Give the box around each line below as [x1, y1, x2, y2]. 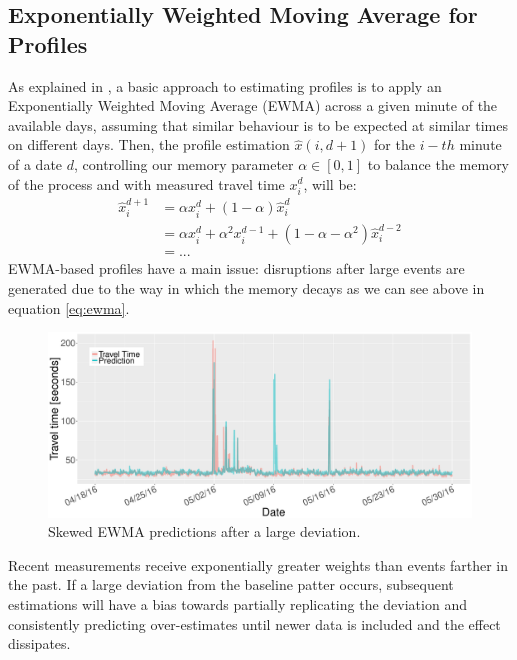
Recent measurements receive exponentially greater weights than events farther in [8, 554, 509, 575]
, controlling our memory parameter [74, 153, 294, 174]
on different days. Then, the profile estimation [8, 134, 290, 155]
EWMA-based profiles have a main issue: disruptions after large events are [8, 258, 465, 279]
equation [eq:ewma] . [8, 297, 130, 318]
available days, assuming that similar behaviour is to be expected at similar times [8, 114, 508, 135]
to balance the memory [367, 153, 510, 174]
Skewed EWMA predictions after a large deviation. [48, 521, 361, 542]
